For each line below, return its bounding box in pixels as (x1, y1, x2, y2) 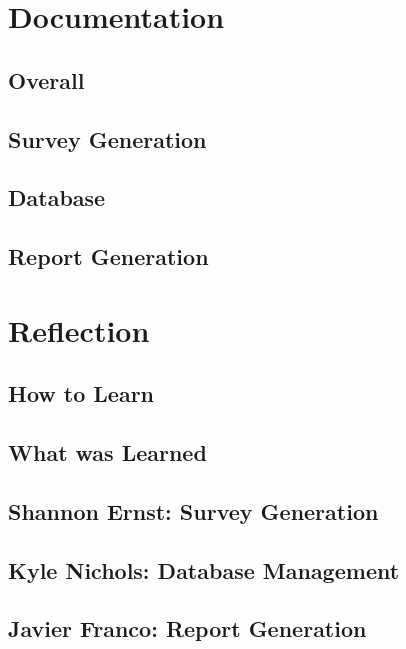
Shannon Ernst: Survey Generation (8, 495, 379, 526)
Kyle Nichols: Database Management (8, 554, 400, 585)
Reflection (8, 309, 150, 350)
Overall (8, 64, 85, 95)
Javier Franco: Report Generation (8, 613, 367, 644)
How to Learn (8, 378, 155, 409)
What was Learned (8, 437, 207, 468)
